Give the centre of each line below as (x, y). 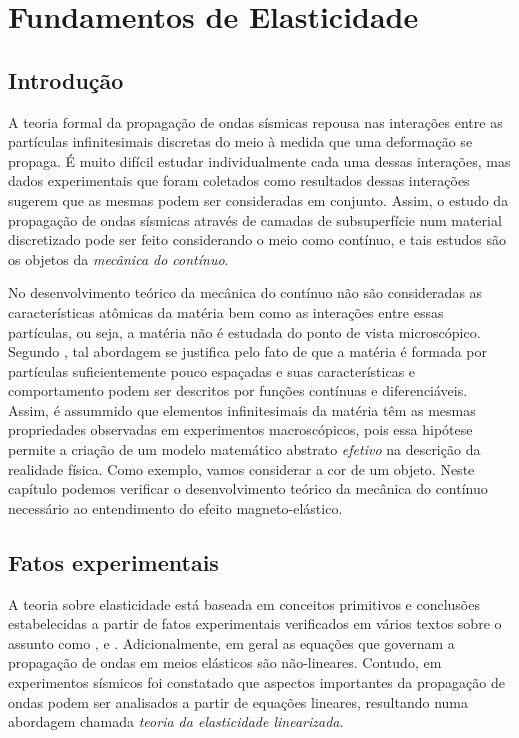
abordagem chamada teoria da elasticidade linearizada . (176, 721)
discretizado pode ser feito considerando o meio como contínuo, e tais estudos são (257, 239)
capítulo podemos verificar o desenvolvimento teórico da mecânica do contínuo (248, 488)
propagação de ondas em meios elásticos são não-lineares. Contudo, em (225, 662)
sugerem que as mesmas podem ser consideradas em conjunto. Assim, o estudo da (258, 199)
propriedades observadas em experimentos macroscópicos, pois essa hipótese (240, 429)
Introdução (66, 79)
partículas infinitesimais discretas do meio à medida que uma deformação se (240, 141)
